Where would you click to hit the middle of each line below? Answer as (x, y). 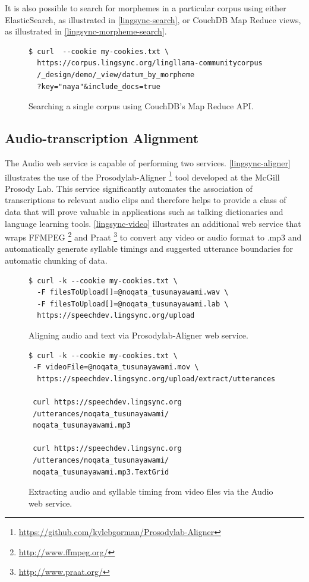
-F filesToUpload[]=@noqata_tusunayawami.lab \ (133, 304)
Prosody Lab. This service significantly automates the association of (129, 188)
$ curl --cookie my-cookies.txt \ (99, 51)
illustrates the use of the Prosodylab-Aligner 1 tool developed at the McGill (142, 176)
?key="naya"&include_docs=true (99, 86)
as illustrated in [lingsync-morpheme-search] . (86, 31)
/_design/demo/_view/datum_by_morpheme (116, 75)
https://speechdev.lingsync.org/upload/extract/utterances (156, 379)
